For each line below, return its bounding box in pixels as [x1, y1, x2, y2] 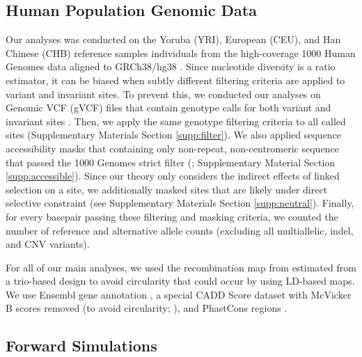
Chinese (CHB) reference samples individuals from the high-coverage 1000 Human [6, 45, 356, 60]
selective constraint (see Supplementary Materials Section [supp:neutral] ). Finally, [6, 196, 354, 210]
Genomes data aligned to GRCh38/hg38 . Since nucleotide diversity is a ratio [6, 59, 336, 74]
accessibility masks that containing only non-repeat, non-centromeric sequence [6, 141, 339, 155]
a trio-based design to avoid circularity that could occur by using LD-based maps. [6, 273, 355, 288]
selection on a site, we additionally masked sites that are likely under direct [6, 182, 328, 196]
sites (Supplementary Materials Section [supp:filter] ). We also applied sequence [6, 127, 342, 142]
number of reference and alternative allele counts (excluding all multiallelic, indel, [6, 223, 354, 237]
